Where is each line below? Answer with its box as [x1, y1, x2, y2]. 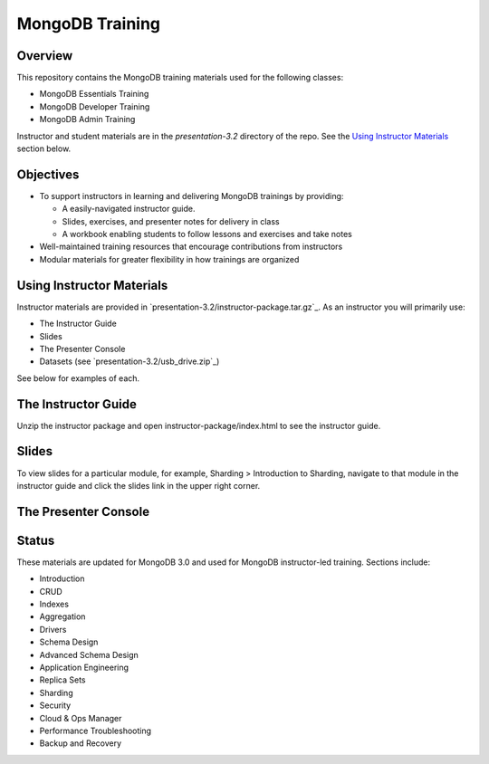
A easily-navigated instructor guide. [62, 204, 196, 215]
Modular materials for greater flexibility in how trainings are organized [39, 253, 300, 264]
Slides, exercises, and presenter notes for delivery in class [62, 215, 280, 226]
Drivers [39, 624, 67, 635]
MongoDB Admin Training [39, 114, 136, 125]
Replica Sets [39, 674, 86, 685]
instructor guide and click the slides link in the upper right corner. [16, 480, 261, 491]
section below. [16, 143, 72, 154]
